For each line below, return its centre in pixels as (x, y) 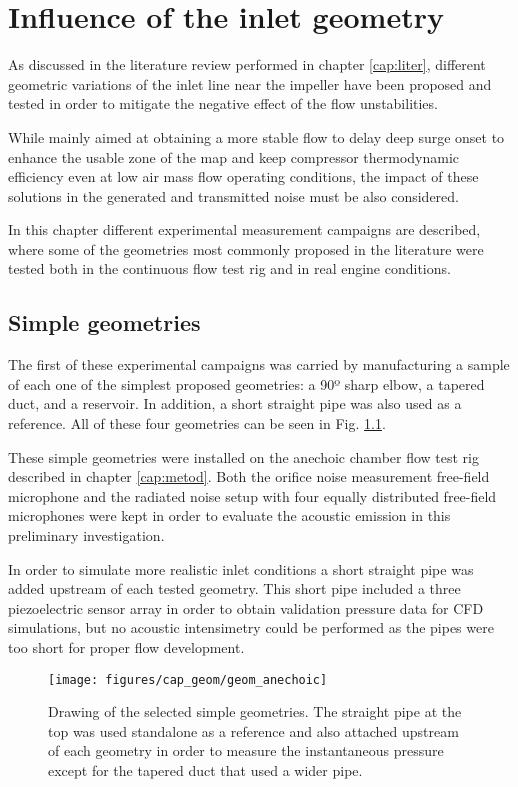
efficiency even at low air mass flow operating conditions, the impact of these (243, 176)
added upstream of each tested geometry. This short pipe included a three (234, 588)
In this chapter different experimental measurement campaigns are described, (244, 229)
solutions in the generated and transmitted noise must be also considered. (233, 195)
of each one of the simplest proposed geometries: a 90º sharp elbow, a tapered (246, 383)
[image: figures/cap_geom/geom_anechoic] (188, 679)
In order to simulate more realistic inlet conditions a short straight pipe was (241, 568)
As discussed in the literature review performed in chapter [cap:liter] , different (247, 64)
